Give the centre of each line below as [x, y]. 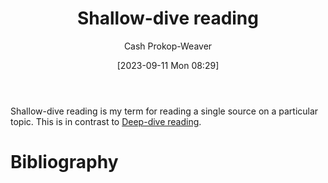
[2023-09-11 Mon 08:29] [168, 65]
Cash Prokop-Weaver [168, 46]
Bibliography [64, 162]
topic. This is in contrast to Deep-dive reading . [106, 121]
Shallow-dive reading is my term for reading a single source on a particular [164, 111]
